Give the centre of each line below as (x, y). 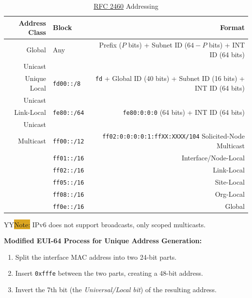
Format (232, 27)
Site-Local (230, 181)
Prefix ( (110, 45)
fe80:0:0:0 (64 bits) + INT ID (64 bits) (184, 112)
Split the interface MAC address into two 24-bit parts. (96, 257)
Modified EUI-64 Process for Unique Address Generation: (103, 241)
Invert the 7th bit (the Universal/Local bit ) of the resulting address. (116, 290)
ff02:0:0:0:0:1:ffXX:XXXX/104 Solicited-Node (173, 136)
